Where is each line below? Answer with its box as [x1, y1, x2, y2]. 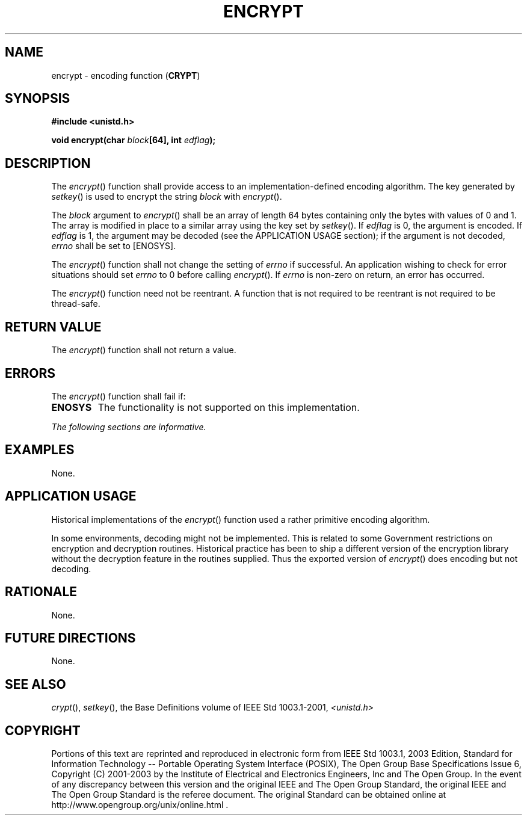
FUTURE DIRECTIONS [5, 630, 136, 646]
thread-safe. [51, 298, 100, 309]
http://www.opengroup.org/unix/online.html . [51, 800, 229, 810]
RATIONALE [5, 584, 78, 600]
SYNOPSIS [5, 91, 70, 106]
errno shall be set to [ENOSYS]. [51, 241, 176, 251]
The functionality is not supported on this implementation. [97, 401, 360, 413]
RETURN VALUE [5, 319, 102, 334]
